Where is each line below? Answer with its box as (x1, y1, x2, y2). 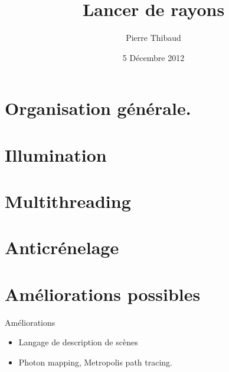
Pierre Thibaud (126, 31, 181, 44)
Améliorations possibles (5, 281, 201, 306)
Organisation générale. (5, 96, 191, 120)
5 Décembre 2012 (122, 51, 185, 63)
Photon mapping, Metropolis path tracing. (18, 355, 172, 368)
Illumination (5, 142, 107, 166)
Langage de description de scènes (18, 336, 138, 348)
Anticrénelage (5, 235, 119, 259)
